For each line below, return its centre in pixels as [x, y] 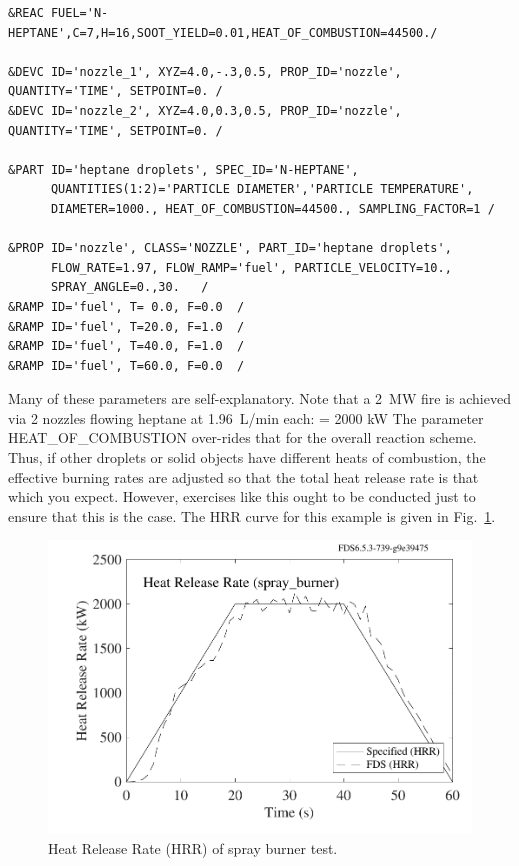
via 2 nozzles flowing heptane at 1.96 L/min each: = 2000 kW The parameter [246, 417]
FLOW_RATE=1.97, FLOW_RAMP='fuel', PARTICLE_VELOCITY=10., [251, 267]
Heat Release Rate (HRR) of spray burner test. [193, 847]
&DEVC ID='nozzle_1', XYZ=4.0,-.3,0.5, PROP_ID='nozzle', [205, 71]
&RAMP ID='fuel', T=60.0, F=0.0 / [126, 365]
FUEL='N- [79, 13]
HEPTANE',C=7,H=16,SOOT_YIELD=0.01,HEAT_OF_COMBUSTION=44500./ [223, 32]
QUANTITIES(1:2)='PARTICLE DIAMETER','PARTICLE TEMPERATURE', [262, 189]
